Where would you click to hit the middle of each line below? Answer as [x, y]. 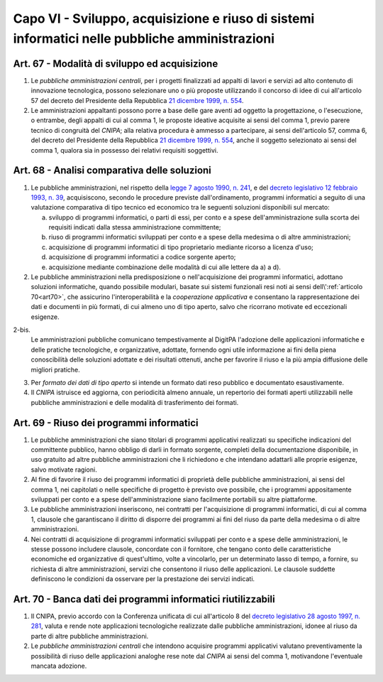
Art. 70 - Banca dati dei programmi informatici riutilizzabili [144, 599]
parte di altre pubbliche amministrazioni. [90, 636]
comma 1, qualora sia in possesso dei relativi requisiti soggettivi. [124, 150]
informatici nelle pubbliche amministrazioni [144, 38]
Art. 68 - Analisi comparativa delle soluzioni [112, 170]
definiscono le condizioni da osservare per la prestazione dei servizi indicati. [143, 579]
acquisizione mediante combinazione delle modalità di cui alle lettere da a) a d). [165, 267]
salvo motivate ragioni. [64, 470]
